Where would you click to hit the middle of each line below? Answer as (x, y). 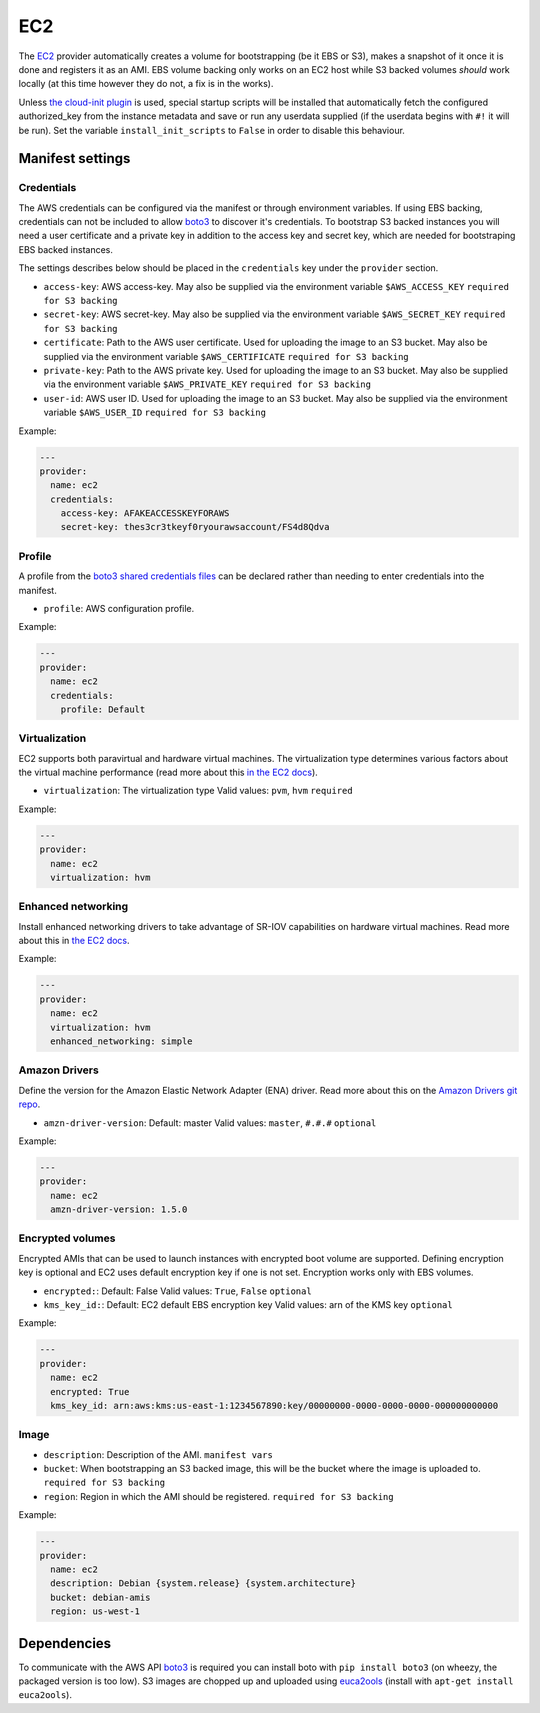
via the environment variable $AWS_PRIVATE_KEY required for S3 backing (207, 384)
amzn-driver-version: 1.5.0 (119, 1209)
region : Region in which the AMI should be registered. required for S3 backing (218, 1496)
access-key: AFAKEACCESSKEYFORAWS (145, 513)
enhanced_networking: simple (122, 1041)
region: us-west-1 (95, 1611)
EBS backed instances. (66, 249)
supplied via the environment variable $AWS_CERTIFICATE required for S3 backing (226, 356)
